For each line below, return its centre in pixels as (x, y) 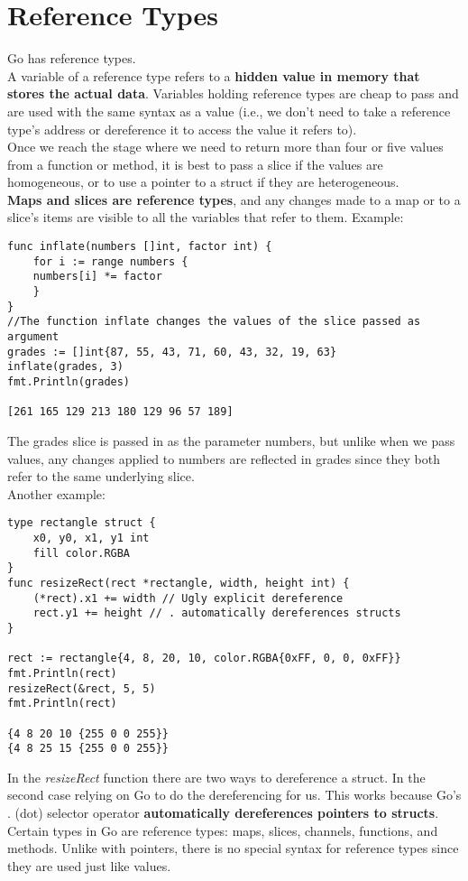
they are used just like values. (89, 865)
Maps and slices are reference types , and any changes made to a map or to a (234, 199)
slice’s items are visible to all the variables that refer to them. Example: (206, 217)
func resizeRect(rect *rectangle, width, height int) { (179, 583)
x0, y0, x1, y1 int (91, 538)
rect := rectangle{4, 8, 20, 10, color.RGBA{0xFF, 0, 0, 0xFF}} (204, 658)
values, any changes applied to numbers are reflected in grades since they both (224, 458)
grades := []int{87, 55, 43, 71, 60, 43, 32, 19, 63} (172, 352)
